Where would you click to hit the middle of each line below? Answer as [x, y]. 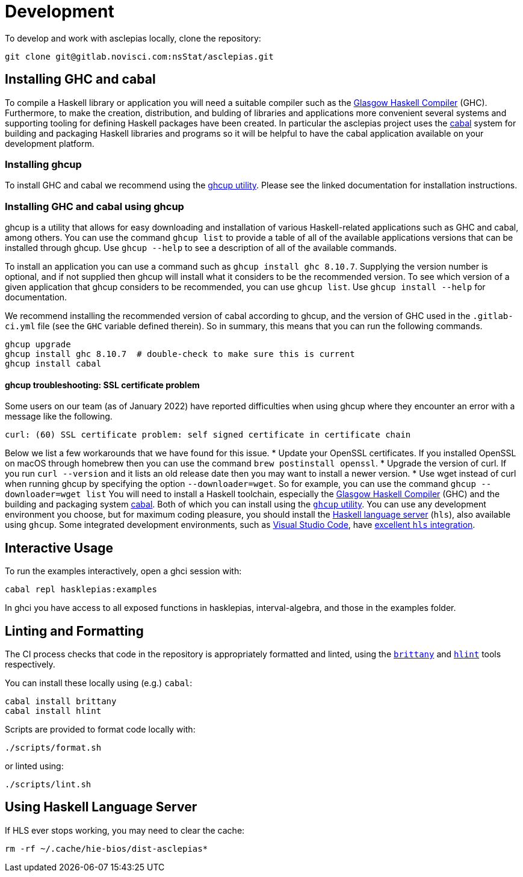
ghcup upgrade [38, 345]
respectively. [30, 664]
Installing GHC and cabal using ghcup [94, 206]
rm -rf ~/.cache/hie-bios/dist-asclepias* [107, 848]
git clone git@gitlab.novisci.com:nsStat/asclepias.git [139, 56]
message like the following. [59, 417]
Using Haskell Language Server [101, 807]
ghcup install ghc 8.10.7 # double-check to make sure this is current [180, 354]
